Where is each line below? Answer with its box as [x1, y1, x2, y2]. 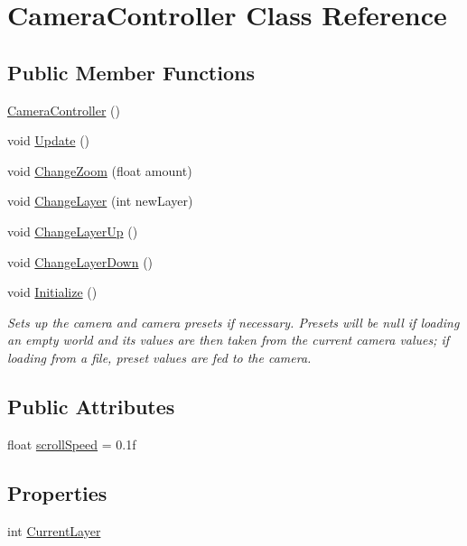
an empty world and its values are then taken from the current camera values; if [7, 330, 450, 349]
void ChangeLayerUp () [7, 221, 138, 240]
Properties [7, 478, 107, 506]
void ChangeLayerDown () [7, 252, 154, 271]
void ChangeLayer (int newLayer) [7, 191, 193, 210]
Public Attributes [7, 392, 175, 420]
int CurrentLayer [7, 521, 101, 540]
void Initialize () [7, 282, 98, 301]
